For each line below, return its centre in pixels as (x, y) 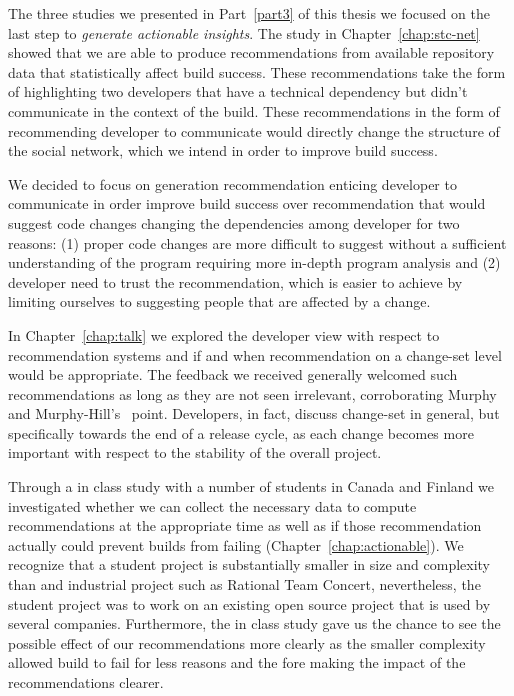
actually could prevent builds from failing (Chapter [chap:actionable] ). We (236, 544)
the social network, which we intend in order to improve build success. (223, 150)
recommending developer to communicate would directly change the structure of (254, 130)
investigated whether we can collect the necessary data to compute (212, 505)
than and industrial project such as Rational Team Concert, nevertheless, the (244, 584)
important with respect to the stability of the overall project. (195, 452)
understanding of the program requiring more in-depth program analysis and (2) (254, 262)
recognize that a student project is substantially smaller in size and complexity (249, 564)
